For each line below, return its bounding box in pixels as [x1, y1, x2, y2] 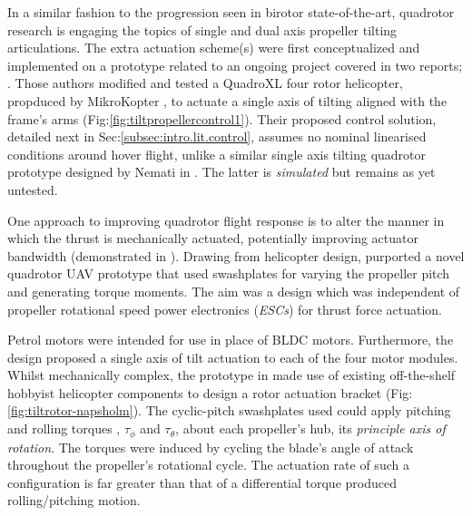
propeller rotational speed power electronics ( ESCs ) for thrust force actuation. [7, 299, 442, 318]
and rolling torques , [7, 419, 121, 438]
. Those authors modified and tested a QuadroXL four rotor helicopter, [7, 73, 403, 92]
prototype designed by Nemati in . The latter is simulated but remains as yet [7, 162, 436, 181]
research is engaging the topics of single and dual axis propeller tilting [7, 20, 398, 39]
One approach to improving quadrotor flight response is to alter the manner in [7, 210, 445, 229]
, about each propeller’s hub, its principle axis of [175, 419, 446, 438]
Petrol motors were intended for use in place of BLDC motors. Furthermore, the [7, 330, 454, 349]
